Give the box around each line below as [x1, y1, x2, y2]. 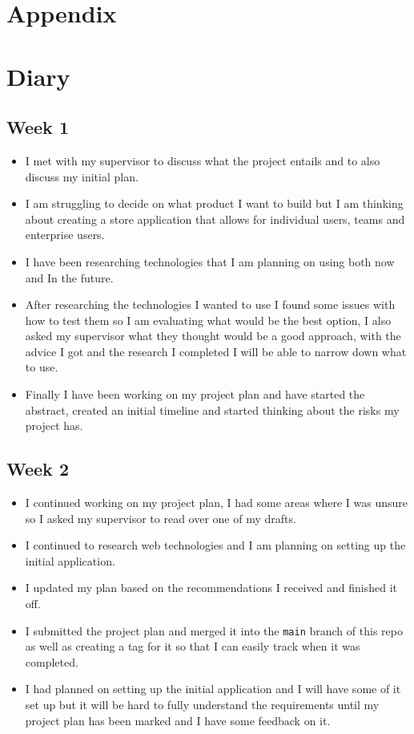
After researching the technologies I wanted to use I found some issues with [25, 296, 396, 313]
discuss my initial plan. [25, 168, 139, 185]
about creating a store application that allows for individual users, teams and [25, 210, 405, 227]
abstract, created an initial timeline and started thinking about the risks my [25, 401, 400, 418]
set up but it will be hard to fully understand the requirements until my [25, 696, 380, 713]
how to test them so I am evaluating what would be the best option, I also [25, 311, 392, 328]
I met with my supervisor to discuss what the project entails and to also [25, 152, 380, 168]
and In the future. [25, 269, 114, 286]
